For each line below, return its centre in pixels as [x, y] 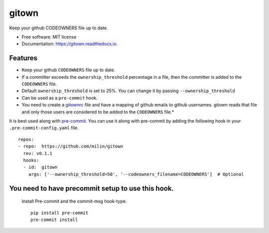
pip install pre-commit [60, 213]
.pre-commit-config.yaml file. [44, 128]
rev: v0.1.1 [38, 153]
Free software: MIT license [49, 37]
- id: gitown [40, 167]
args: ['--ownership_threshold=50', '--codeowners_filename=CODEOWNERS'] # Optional [136, 174]
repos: [26, 139]
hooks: [31, 160]
